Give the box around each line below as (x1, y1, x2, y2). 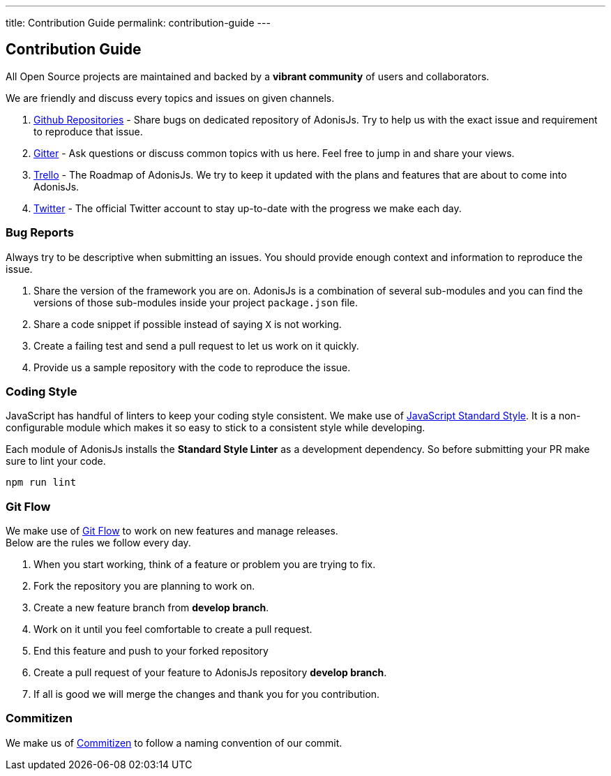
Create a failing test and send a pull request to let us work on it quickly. (33, 339, 359, 352)
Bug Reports (6, 225, 74, 240)
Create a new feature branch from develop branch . (33, 602, 269, 614)
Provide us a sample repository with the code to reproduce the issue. (33, 361, 351, 373)
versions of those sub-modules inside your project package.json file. (33, 296, 359, 308)
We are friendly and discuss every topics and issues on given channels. (6, 91, 335, 104)
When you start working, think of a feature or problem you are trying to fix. (33, 558, 376, 571)
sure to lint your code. (6, 455, 106, 468)
